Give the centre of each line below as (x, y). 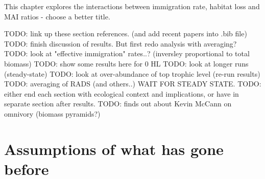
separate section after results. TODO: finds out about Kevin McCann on (118, 104)
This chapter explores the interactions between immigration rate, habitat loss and (132, 6)
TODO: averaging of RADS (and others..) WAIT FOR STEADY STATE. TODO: (133, 84)
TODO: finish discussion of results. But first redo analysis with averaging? (121, 43)
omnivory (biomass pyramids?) (52, 113)
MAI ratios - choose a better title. (57, 16)
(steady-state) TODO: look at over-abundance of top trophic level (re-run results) (132, 73)
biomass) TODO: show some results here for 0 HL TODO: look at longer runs (126, 63)
